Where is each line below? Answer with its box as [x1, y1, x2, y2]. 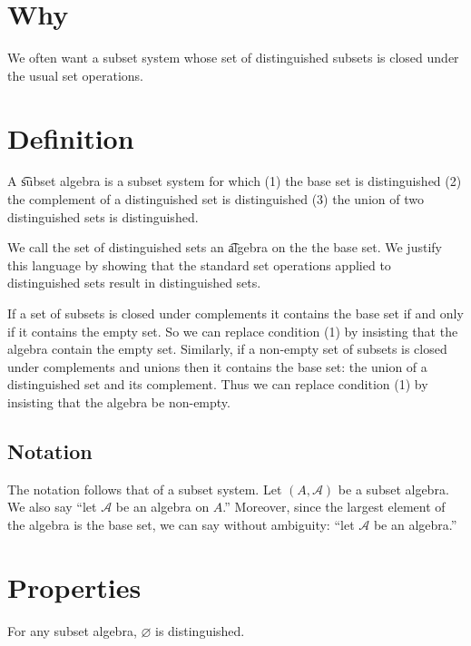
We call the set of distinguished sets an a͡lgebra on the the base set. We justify [7, 238, 442, 257]
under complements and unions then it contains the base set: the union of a [7, 357, 427, 376]
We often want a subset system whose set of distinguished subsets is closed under [7, 48, 459, 67]
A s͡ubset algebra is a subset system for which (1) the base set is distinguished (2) [7, 171, 462, 191]
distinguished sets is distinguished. [7, 207, 199, 226]
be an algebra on [115, 497, 210, 516]
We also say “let [7, 497, 97, 516]
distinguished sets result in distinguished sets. [7, 273, 261, 292]
